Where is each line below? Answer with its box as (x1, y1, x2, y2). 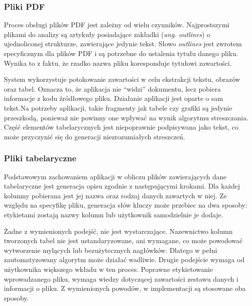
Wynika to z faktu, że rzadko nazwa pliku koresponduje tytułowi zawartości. (4, 57, 232, 68)
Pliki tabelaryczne (4, 152, 77, 164)
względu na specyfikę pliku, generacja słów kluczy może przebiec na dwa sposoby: (4, 200, 248, 210)
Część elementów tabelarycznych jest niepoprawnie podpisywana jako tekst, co (4, 122, 239, 132)
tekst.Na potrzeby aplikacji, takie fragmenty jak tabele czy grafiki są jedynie (4, 102, 233, 113)
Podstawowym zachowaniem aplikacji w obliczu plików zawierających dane (4, 171, 227, 181)
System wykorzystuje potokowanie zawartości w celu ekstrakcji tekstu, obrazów (4, 74, 240, 84)
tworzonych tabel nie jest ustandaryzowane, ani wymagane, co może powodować (4, 235, 243, 246)
